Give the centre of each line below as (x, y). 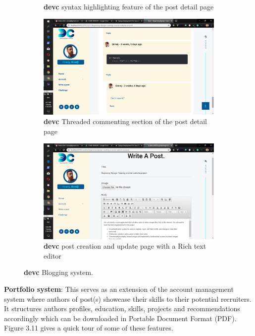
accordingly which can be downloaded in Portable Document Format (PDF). (120, 318)
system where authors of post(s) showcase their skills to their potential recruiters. (128, 299)
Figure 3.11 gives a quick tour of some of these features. (89, 328)
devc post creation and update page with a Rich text (125, 246)
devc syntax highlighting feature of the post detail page (129, 6)
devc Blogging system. (58, 272)
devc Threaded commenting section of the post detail (125, 121)
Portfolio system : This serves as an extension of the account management (119, 289)
